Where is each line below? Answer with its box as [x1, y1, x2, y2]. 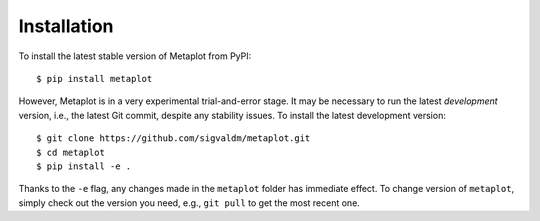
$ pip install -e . [36, 160, 132, 172]
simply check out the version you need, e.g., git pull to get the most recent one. [18, 196, 360, 209]
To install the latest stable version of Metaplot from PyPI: [18, 50, 252, 62]
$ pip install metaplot [36, 73, 153, 84]
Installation [18, 15, 114, 37]
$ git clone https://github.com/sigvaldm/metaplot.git [36, 133, 311, 144]
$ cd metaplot [36, 146, 105, 158]
